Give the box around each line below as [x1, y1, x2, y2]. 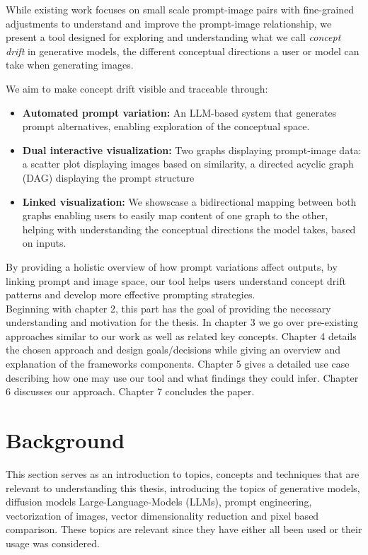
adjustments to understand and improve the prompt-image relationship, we [6, 16, 332, 30]
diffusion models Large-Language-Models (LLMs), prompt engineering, [6, 494, 312, 509]
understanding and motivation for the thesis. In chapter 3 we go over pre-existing [6, 315, 358, 329]
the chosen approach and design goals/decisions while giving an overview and [6, 342, 340, 357]
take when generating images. [6, 57, 134, 72]
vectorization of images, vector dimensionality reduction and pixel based [6, 508, 319, 522]
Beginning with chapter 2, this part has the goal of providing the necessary [6, 300, 331, 315]
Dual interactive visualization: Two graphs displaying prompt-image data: [22, 142, 362, 157]
